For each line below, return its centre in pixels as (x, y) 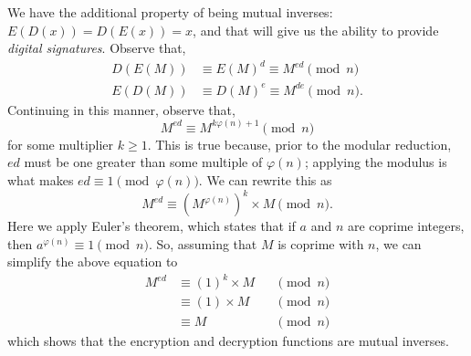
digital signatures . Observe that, (97, 48)
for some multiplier (61, 144)
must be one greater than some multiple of (143, 162)
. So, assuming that (203, 243)
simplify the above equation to (93, 262)
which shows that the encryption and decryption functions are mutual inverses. (228, 340)
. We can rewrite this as (265, 180)
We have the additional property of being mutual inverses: (170, 12)
